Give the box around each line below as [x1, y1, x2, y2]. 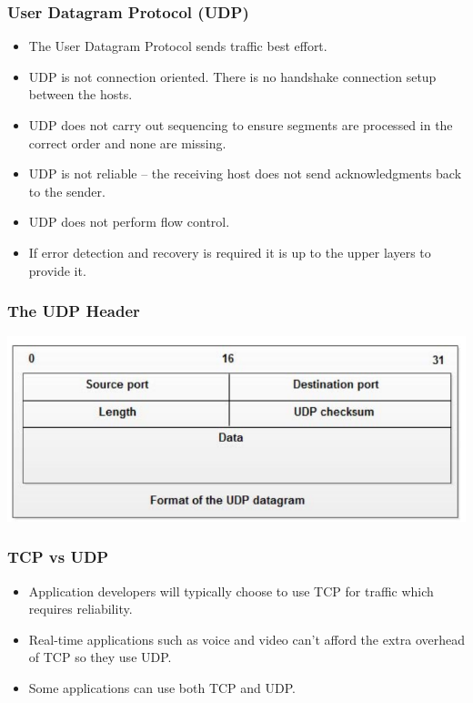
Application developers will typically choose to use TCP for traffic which [28, 581, 434, 600]
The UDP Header [7, 300, 140, 322]
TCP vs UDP [7, 545, 109, 568]
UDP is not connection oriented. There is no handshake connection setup [28, 66, 437, 86]
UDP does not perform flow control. [28, 212, 230, 231]
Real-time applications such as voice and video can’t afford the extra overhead [28, 629, 466, 648]
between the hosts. [28, 85, 133, 104]
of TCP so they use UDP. [28, 647, 172, 667]
